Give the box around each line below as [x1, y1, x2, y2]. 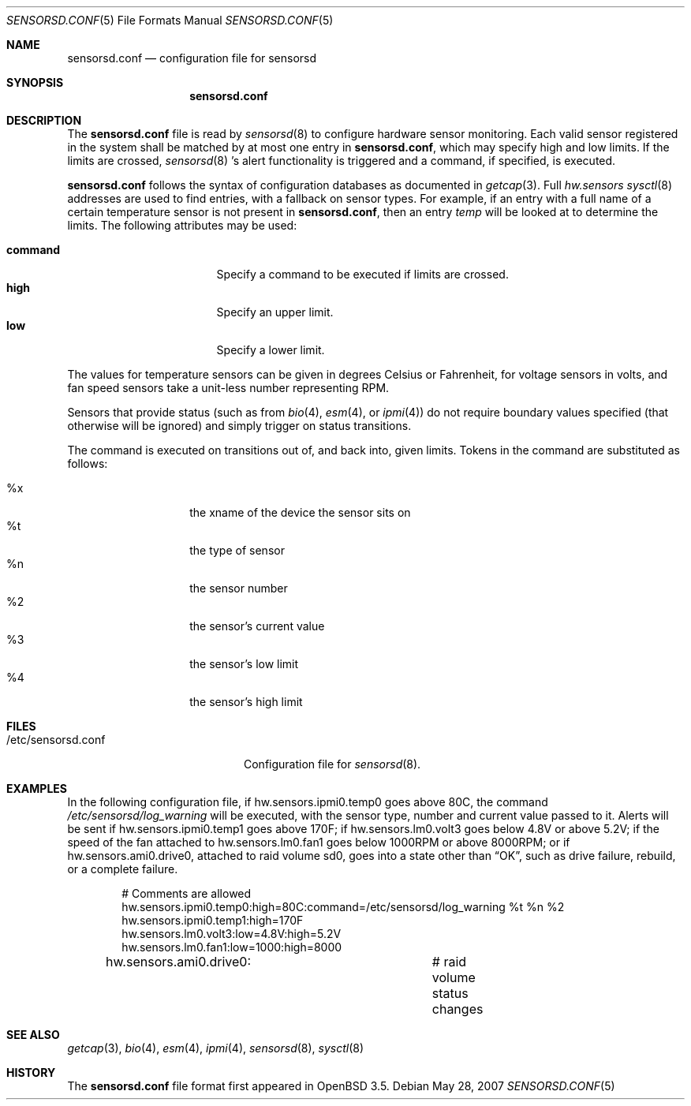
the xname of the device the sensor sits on [189, 506, 411, 519]
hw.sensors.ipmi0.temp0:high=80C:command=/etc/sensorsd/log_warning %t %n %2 [121, 900, 565, 914]
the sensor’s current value [189, 619, 325, 633]
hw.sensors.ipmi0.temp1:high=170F [121, 914, 304, 927]
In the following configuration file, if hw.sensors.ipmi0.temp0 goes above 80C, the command [67, 795, 548, 809]
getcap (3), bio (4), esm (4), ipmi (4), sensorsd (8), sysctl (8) [67, 1041, 364, 1055]
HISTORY [6, 1066, 56, 1079]
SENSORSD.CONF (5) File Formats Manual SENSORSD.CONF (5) [6, 13, 334, 27]
